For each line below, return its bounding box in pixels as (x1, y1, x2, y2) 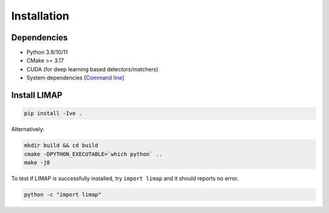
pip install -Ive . (24, 110, 82, 117)
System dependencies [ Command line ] (26, 74, 124, 82)
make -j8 (24, 159, 51, 166)
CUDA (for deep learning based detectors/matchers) (26, 65, 158, 73)
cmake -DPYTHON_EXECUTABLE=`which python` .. (24, 150, 163, 157)
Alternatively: (11, 126, 45, 133)
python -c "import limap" (24, 191, 102, 198)
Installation (11, 9, 69, 23)
